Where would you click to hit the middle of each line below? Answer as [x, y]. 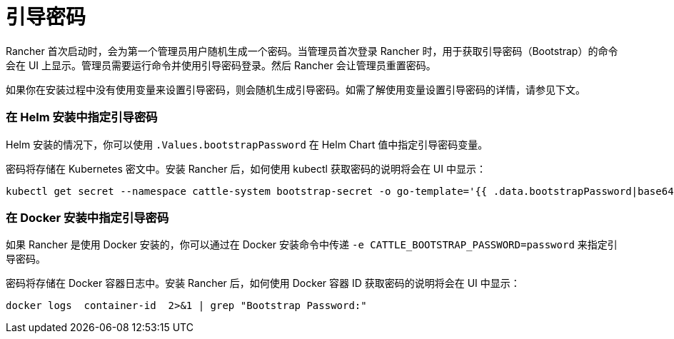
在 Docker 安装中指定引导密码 [87, 217]
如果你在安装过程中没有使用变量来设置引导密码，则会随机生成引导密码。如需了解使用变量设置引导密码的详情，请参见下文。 [296, 89]
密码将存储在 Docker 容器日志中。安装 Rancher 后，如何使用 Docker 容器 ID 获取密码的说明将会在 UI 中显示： [263, 283]
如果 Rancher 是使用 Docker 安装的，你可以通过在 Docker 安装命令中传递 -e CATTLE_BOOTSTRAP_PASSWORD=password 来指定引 [312, 245]
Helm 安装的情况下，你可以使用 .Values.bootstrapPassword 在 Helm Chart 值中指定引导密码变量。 [247, 144]
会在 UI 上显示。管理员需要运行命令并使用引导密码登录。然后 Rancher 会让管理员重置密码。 [221, 65]
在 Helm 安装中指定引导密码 [82, 117]
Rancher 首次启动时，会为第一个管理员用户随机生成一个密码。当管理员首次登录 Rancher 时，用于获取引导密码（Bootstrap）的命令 [312, 51]
